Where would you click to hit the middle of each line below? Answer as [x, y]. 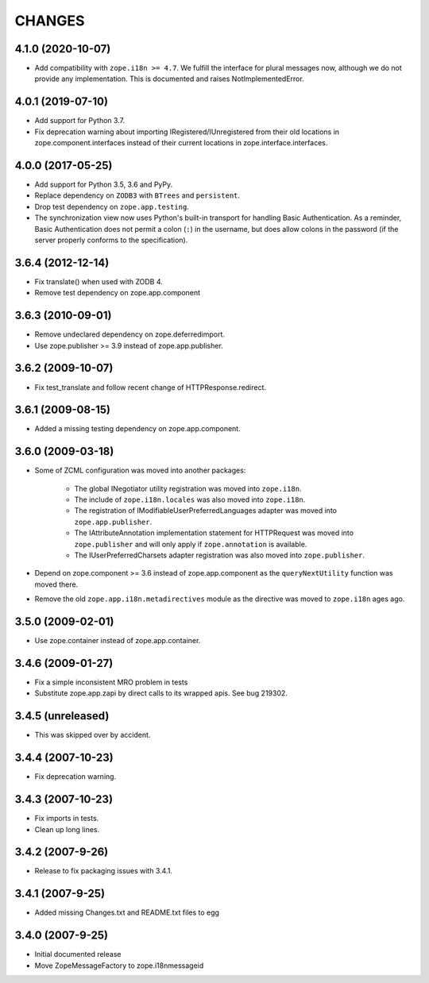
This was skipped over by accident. [93, 735]
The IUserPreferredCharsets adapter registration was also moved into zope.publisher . [220, 555]
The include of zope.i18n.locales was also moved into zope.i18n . [190, 499]
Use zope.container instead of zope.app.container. [118, 641]
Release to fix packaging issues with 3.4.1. [103, 871]
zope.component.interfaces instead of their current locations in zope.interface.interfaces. [181, 143]
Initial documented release [78, 954]
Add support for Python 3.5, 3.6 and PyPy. [104, 185]
